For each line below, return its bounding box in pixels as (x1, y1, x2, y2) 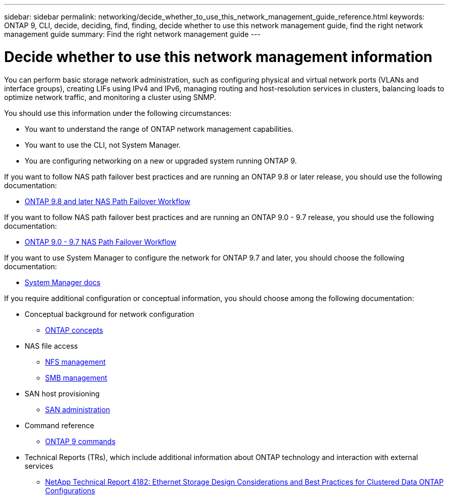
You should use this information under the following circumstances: (4, 108, 232, 117)
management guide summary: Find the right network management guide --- (4, 30, 261, 38)
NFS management (45, 357, 106, 366)
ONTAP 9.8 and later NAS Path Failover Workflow (25, 196, 191, 206)
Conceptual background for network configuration (25, 309, 194, 318)
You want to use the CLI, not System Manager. (25, 140, 181, 149)
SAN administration (45, 405, 110, 414)
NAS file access (25, 341, 78, 350)
